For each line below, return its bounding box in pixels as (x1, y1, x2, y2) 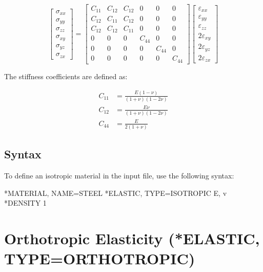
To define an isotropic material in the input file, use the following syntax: (4, 170, 234, 181)
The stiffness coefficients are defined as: (4, 70, 128, 81)
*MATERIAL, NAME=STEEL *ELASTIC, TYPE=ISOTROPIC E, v (4, 187, 227, 198)
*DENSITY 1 (4, 197, 47, 208)
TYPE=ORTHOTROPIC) (4, 248, 195, 269)
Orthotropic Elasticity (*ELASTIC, (4, 228, 260, 249)
